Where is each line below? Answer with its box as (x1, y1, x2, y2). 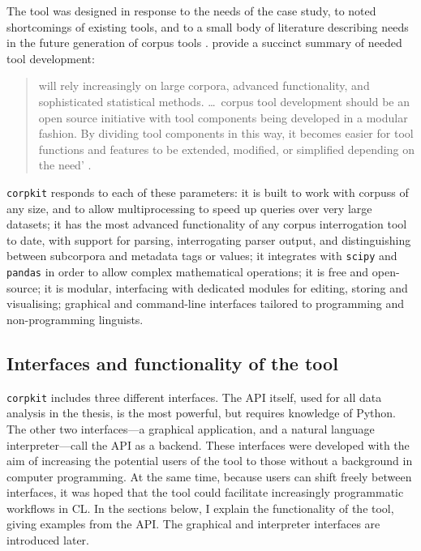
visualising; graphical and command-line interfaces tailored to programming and (6, 295, 405, 312)
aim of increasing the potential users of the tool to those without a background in (6, 452, 413, 469)
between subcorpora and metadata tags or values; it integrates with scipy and (6, 247, 397, 264)
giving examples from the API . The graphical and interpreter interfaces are (6, 515, 380, 532)
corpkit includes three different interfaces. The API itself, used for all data (6, 388, 382, 405)
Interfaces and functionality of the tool (6, 350, 338, 375)
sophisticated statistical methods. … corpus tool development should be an (38, 92, 410, 109)
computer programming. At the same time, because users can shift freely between (6, 468, 412, 485)
